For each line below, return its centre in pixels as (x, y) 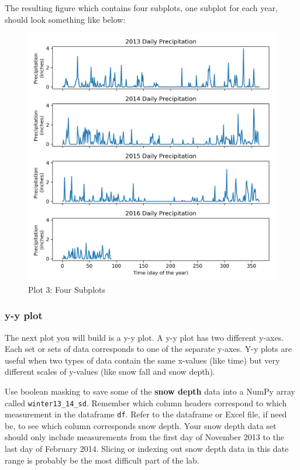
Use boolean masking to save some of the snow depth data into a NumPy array (150, 391)
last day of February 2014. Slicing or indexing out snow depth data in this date (147, 449)
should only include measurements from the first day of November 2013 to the (145, 437)
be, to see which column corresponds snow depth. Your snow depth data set (141, 425)
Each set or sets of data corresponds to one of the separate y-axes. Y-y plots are (148, 349)
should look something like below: (65, 19)
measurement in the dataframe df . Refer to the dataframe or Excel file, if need (146, 414)
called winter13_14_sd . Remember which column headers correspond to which (146, 402)
